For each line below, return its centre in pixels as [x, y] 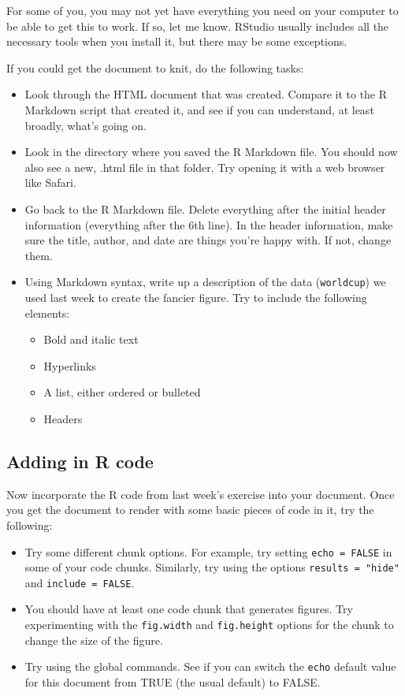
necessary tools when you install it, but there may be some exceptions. [177, 41]
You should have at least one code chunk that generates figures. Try [189, 609]
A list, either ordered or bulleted [122, 392]
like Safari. [50, 182]
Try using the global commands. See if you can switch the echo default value [210, 666]
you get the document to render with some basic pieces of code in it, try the [190, 510]
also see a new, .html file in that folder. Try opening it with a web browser [205, 167]
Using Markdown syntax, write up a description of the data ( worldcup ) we [205, 282]
